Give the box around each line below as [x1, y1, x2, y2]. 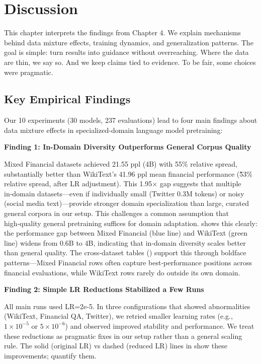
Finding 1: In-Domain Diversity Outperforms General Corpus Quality [4, 141, 251, 152]
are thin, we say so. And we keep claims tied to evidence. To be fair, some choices [4, 56, 256, 67]
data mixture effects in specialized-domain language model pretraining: [4, 124, 223, 135]
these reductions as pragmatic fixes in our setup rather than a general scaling [4, 330, 242, 341]
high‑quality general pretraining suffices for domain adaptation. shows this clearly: [4, 217, 257, 228]
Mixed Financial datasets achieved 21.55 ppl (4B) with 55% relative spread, [4, 159, 237, 169]
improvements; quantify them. [4, 350, 97, 360]
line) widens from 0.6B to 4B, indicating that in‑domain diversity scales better [4, 237, 246, 248]
